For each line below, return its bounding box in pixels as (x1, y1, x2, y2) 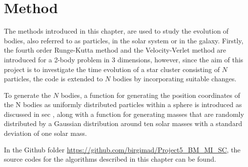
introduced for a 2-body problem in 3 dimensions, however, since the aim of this (4, 54, 244, 64)
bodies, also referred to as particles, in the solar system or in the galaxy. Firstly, (4, 35, 244, 45)
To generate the (4, 90, 51, 100)
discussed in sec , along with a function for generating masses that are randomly (4, 109, 244, 119)
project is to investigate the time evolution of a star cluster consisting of (4, 64, 220, 74)
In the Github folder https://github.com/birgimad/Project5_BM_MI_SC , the (4, 144, 241, 154)
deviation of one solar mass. (4, 128, 87, 138)
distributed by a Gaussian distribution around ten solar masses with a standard (4, 118, 242, 129)
